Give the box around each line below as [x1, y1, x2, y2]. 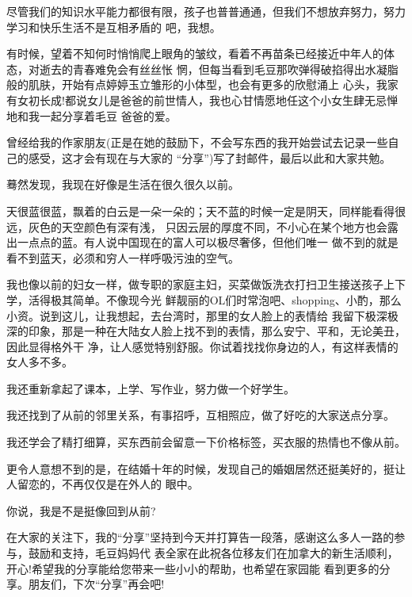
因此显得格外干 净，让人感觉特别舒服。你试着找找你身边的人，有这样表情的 [6, 338, 399, 354]
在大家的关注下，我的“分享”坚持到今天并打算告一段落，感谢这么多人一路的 [6, 529, 395, 545]
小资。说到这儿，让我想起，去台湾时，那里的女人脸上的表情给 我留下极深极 [6, 307, 399, 323]
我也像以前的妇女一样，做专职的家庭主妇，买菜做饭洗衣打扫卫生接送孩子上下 [6, 276, 406, 293]
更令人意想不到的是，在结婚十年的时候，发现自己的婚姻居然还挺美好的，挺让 [6, 460, 406, 476]
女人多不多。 [6, 354, 73, 370]
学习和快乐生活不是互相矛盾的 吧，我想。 [6, 18, 221, 35]
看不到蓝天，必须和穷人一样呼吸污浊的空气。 [6, 249, 239, 266]
